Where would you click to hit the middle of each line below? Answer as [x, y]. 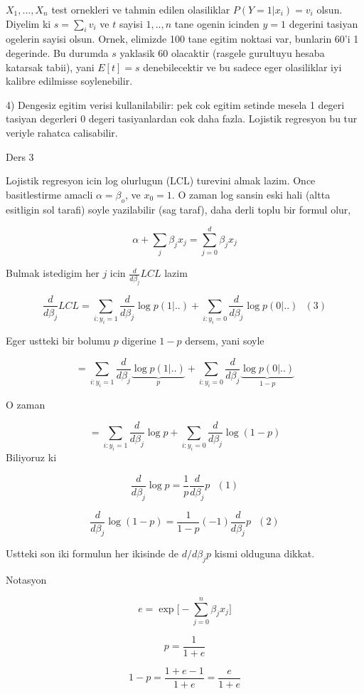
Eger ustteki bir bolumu [58, 341]
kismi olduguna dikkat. [264, 553]
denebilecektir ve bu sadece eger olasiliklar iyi [242, 67]
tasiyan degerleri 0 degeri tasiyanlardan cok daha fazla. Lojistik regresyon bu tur [182, 119]
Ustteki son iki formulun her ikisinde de [92, 553]
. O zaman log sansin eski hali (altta [251, 194]
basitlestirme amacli [49, 194]
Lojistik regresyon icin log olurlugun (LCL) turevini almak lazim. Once [161, 180]
